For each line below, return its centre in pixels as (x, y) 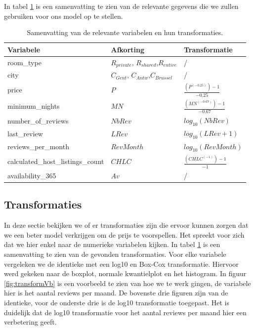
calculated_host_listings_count (56, 161)
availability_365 (32, 175)
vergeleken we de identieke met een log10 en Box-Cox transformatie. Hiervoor (121, 264)
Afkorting (128, 49)
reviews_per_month (38, 146)
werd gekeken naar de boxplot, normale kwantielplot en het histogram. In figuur (125, 273)
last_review (25, 134)
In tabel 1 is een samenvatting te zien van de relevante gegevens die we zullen (121, 6)
